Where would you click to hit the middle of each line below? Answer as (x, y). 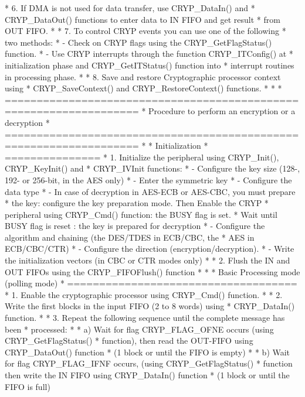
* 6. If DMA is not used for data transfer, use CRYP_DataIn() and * (130, 8)
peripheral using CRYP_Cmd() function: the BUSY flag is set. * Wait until (141, 214)
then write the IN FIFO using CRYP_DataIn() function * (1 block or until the (147, 375)
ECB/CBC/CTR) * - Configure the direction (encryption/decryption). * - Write (150, 249)
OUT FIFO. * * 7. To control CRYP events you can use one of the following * (145, 31)
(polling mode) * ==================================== (151, 283)
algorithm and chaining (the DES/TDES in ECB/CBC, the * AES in (130, 237)
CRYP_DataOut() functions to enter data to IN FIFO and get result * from (143, 19)
